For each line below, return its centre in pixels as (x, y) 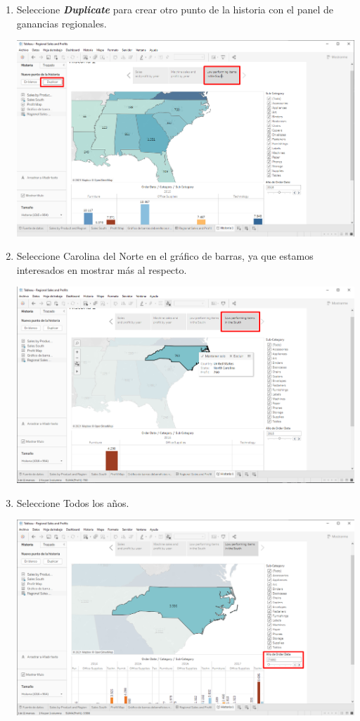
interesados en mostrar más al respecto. (102, 269)
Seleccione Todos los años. (73, 502)
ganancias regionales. (62, 23)
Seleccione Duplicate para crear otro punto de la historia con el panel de (175, 9)
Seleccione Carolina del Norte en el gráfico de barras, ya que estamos (165, 256)
